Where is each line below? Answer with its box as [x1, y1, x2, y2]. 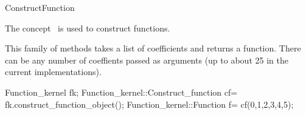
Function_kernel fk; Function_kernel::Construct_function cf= [5, 85, 238, 98]
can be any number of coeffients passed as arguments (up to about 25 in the [5, 53, 288, 66]
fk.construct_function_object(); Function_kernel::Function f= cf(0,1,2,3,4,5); [5, 97, 294, 110]
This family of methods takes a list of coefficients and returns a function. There [5, 42, 301, 54]
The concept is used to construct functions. [5, 21, 170, 34]
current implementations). [5, 65, 102, 78]
